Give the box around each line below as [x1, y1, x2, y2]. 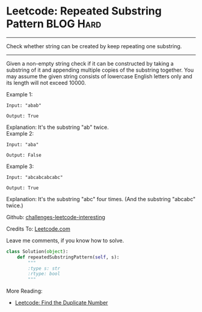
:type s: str [28, 265, 61, 272]
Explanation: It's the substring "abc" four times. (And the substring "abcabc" [6, 195, 196, 202]
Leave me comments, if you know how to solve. [6, 237, 124, 244]
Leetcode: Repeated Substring [6, 4, 162, 18]
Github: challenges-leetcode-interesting [6, 213, 105, 220]
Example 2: [6, 129, 34, 137]
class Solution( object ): [6, 248, 69, 254]
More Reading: [6, 287, 43, 295]
